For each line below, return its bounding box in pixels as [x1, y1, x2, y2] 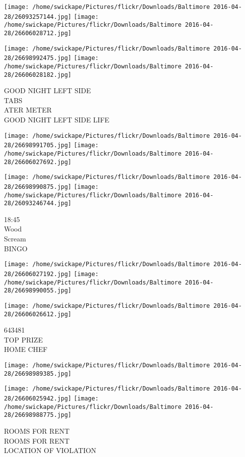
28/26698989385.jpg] [4, 370, 72, 377]
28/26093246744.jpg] [4, 200, 72, 207]
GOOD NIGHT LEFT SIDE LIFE [4, 114, 110, 125]
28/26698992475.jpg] [4, 55, 72, 62]
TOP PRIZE [4, 334, 43, 344]
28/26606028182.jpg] [4, 71, 72, 78]
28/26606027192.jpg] [4, 270, 72, 278]
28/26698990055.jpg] [4, 287, 72, 294]
